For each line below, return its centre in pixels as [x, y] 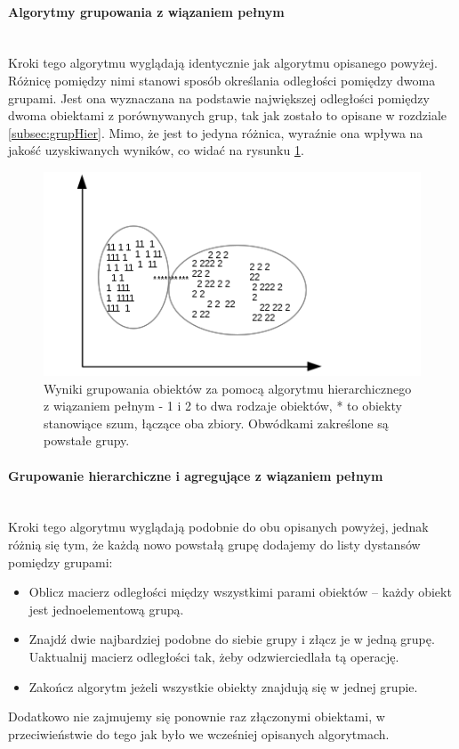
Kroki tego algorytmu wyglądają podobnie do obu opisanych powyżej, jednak [218, 527]
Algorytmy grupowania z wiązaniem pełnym [146, 11]
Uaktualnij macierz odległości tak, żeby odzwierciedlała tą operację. [214, 656]
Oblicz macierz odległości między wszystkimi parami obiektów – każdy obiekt [240, 592]
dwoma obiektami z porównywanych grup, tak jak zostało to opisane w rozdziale [228, 115]
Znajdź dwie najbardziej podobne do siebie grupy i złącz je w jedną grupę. [232, 639]
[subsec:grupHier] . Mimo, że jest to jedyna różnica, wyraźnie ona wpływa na [216, 132]
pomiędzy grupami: [60, 562]
